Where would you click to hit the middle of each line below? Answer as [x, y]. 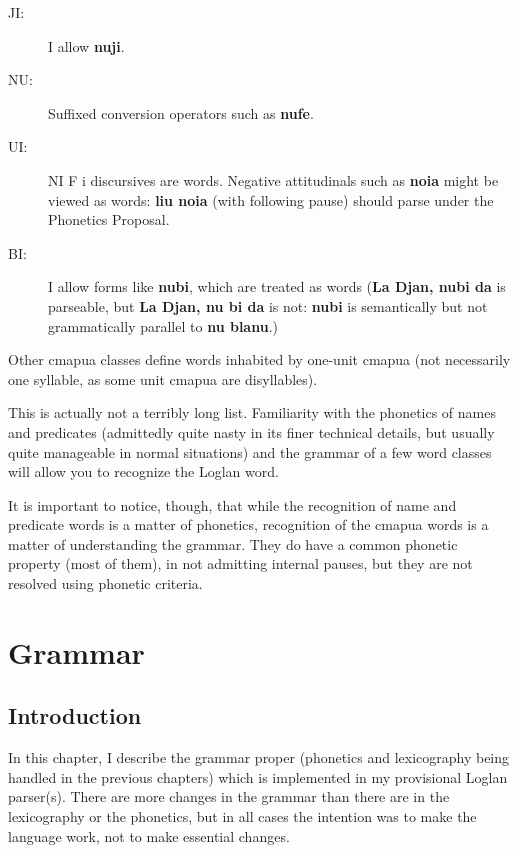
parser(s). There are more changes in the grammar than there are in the [229, 796]
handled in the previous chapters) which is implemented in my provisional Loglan [258, 776]
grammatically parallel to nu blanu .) [163, 325]
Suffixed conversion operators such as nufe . [181, 112]
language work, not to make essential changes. [149, 835]
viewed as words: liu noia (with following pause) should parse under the [271, 199]
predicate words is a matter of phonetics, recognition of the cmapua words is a [248, 524]
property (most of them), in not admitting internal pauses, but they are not [240, 563]
